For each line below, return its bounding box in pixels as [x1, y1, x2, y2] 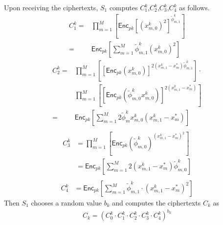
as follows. [179, 2, 210, 12]
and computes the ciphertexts [112, 198, 201, 208]
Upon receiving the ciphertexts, [4, 2, 98, 12]
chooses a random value [31, 198, 102, 208]
